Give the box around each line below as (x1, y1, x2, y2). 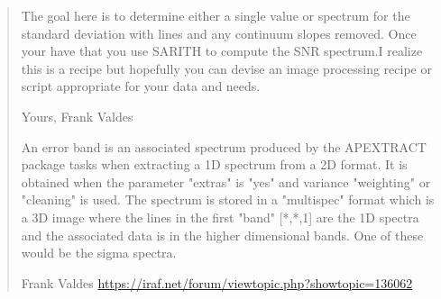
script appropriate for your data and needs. (21, 77, 261, 95)
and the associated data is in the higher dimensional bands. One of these (21, 225, 424, 244)
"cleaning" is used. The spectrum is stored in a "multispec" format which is (21, 190, 435, 209)
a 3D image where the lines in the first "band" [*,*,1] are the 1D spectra (21, 207, 419, 226)
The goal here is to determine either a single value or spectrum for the (21, 6, 410, 24)
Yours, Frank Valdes (21, 106, 133, 125)
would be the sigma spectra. (21, 243, 177, 262)
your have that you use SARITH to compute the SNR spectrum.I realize (21, 41, 423, 60)
